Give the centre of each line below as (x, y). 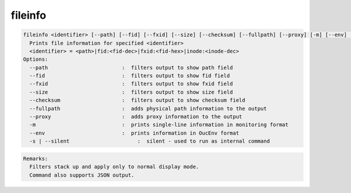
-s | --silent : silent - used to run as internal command (150, 141)
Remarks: (36, 158)
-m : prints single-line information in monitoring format (159, 125)
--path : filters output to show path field (131, 68)
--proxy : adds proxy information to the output (136, 117)
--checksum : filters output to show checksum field (137, 100)
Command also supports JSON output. (82, 175)
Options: (36, 59)
